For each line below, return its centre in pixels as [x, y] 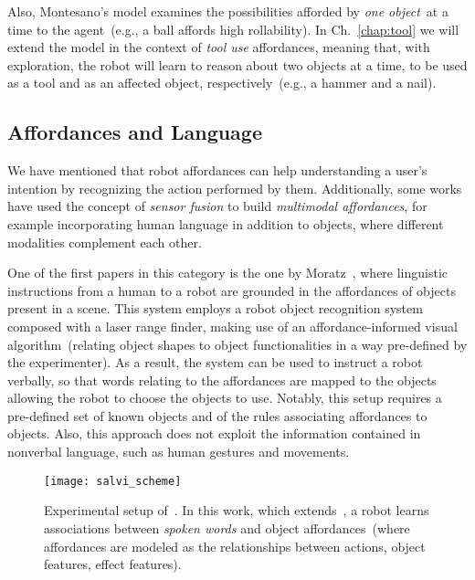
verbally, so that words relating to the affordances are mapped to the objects [222, 380]
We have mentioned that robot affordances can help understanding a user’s [217, 170]
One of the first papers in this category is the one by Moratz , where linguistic [228, 273]
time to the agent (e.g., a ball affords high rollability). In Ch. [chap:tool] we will [233, 29]
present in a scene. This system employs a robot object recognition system [215, 308]
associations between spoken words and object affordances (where [227, 527]
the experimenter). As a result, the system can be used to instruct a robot [215, 362]
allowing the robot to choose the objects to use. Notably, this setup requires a [225, 398]
